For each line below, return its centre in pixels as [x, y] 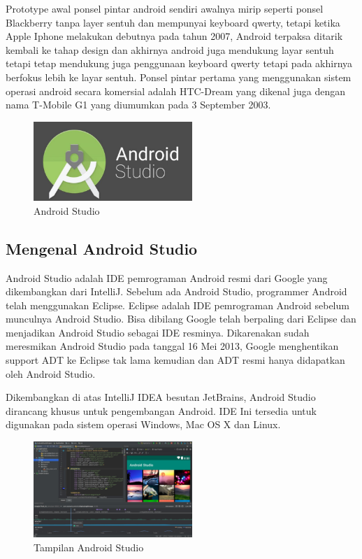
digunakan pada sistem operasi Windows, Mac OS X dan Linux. [143, 424]
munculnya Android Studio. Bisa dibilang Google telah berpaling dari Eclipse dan [181, 319]
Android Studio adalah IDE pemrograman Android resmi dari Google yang [167, 277]
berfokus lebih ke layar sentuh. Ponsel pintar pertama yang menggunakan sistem [179, 77]
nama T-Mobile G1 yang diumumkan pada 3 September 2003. [138, 105]
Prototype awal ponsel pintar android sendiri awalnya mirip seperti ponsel [165, 8]
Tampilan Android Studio [89, 547]
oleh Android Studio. [51, 373]
